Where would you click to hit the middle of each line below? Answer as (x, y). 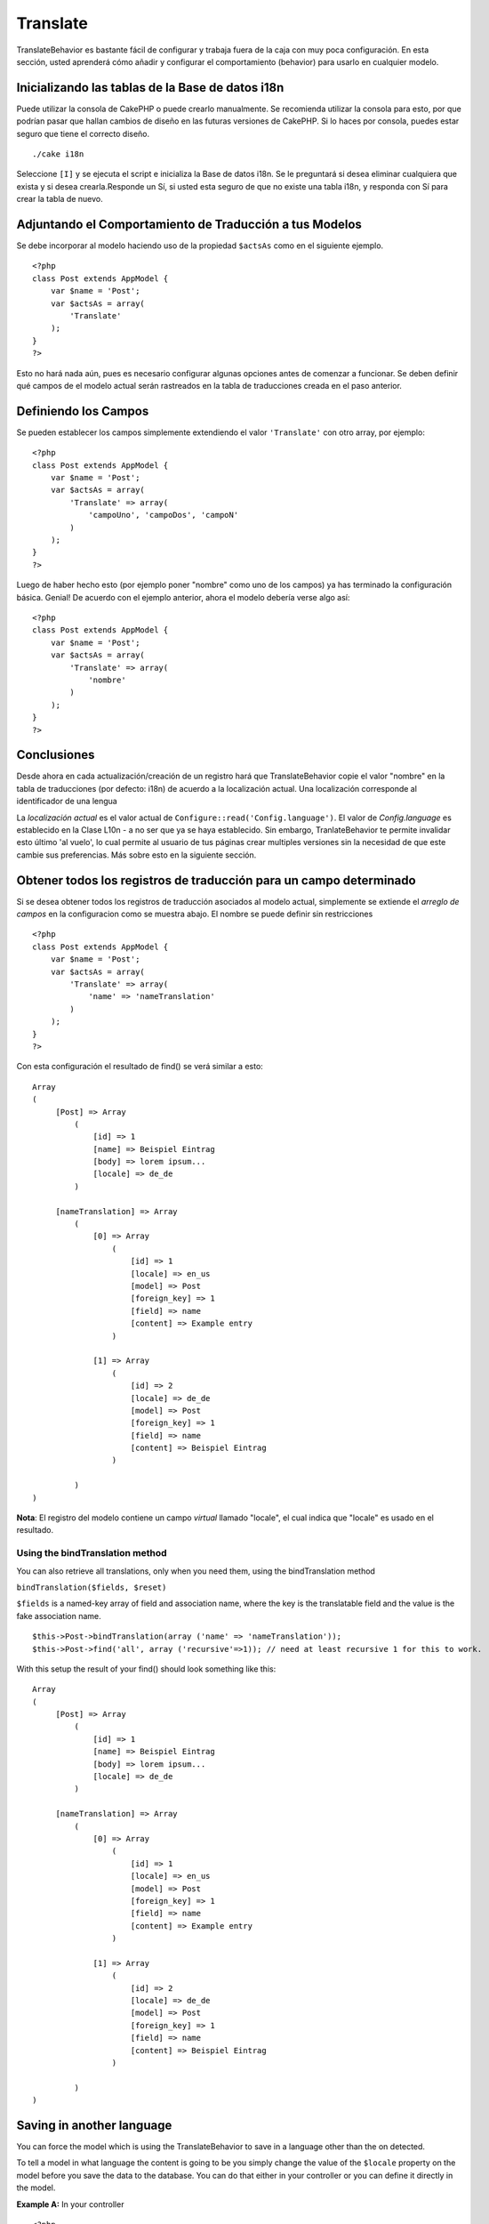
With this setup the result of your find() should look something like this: (146, 1669)
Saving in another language (94, 2125)
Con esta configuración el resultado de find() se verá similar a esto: (140, 1067)
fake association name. (59, 1616)
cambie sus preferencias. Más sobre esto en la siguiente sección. (136, 855)
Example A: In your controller (70, 2204)
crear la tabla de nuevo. (60, 199)
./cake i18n (58, 154)
